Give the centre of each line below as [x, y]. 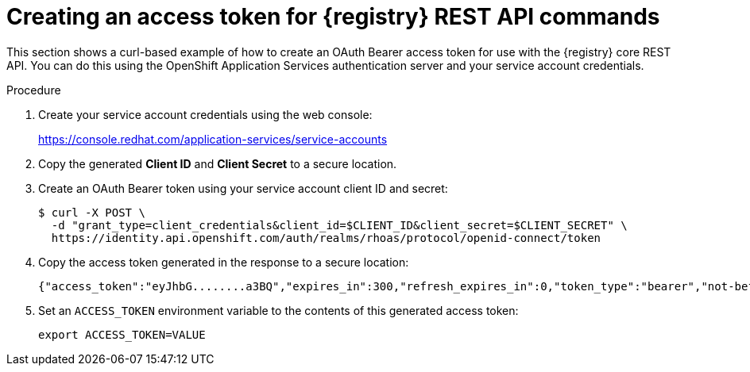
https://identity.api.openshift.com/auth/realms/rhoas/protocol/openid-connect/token [326, 238]
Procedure [34, 90]
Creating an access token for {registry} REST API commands [333, 17]
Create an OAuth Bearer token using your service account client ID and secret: [243, 188]
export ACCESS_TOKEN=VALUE [122, 334]
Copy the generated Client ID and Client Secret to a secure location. [218, 163]
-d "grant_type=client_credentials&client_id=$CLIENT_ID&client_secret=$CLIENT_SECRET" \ [339, 225]
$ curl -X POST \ [92, 212]
